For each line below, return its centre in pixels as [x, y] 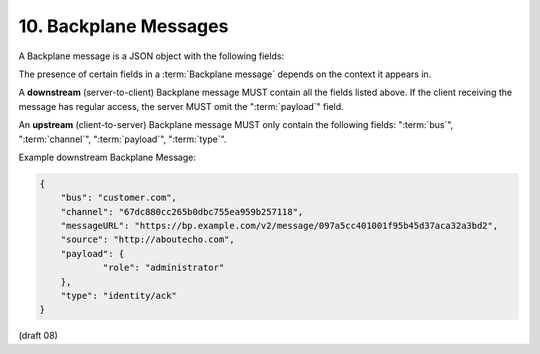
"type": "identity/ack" [118, 295]
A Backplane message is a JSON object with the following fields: [151, 56]
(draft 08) [38, 336]
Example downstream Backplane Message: [107, 157]
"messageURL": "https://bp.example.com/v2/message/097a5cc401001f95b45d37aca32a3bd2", [279, 226]
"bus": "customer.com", [118, 198]
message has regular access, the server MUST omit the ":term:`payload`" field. [181, 106]
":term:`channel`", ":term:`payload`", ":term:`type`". [122, 139]
